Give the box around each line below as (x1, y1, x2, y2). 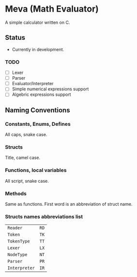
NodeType (7, 252, 28, 258)
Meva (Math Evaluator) (5, 3, 99, 15)
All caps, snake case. (5, 132, 47, 138)
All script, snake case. (5, 178, 49, 184)
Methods (5, 190, 27, 197)
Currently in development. (12, 46, 64, 52)
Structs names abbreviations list (5, 213, 83, 220)
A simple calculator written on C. (5, 19, 70, 25)
